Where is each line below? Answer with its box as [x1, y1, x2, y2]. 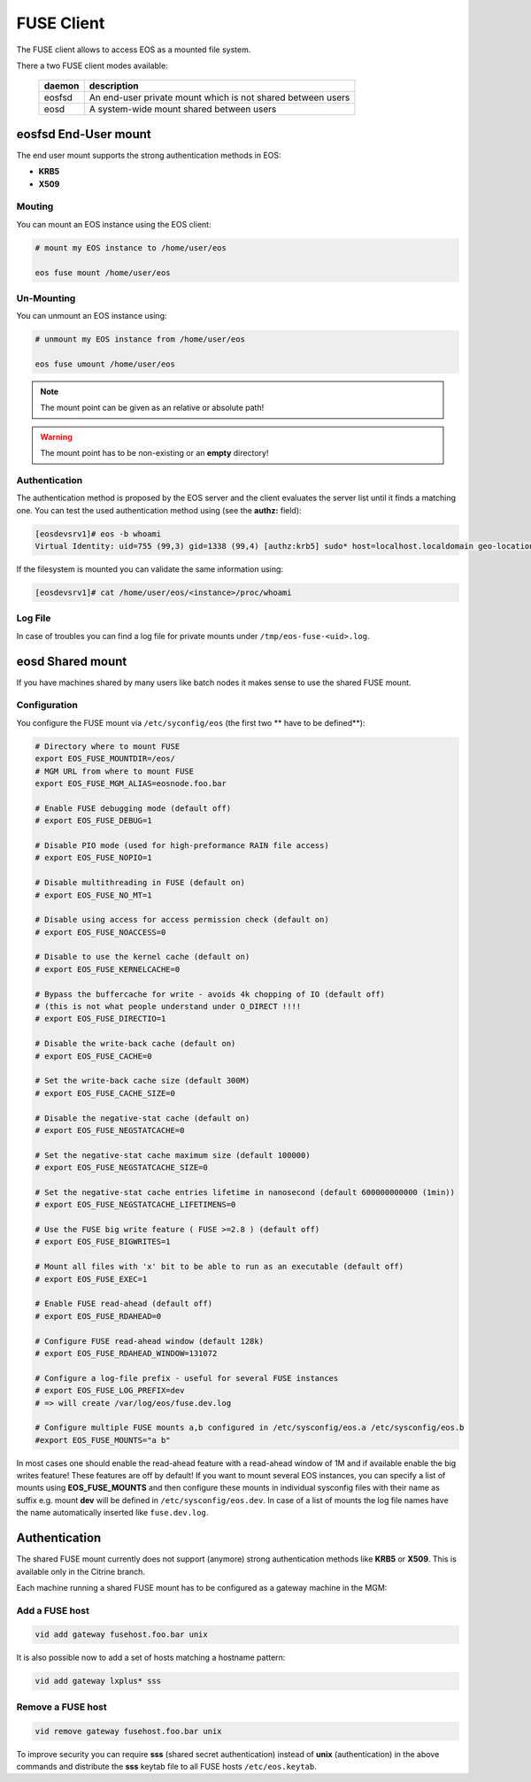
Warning [40, 431, 73, 442]
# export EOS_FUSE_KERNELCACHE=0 [35, 964, 181, 974]
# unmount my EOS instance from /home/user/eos [35, 335, 245, 344]
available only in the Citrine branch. [16, 1566, 146, 1577]
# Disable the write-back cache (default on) [35, 1038, 236, 1049]
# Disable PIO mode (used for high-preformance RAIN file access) [35, 840, 329, 850]
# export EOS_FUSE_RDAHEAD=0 [35, 1311, 162, 1321]
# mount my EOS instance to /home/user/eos [35, 243, 227, 252]
